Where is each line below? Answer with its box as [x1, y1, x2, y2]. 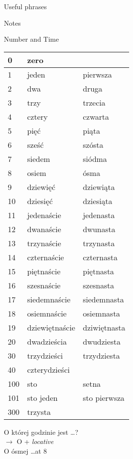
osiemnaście [27, 307, 67, 319]
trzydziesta [83, 349, 120, 361]
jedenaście [27, 209, 61, 221]
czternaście [27, 251, 64, 263]
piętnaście [27, 265, 61, 277]
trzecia [83, 96, 106, 108]
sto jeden [27, 392, 58, 403]
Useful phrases [4, 1, 47, 11]
